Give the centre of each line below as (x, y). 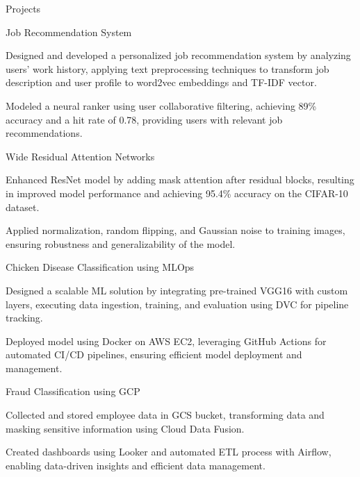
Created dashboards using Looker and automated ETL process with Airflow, (169, 452)
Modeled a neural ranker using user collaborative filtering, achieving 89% (161, 105)
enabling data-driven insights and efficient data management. (136, 465)
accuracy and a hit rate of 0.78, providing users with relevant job (144, 119)
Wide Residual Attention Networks (80, 156)
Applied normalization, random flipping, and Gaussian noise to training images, (175, 230)
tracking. (24, 318)
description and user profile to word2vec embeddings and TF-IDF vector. (161, 82)
